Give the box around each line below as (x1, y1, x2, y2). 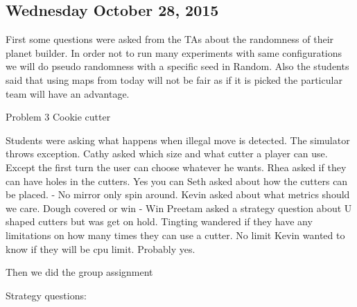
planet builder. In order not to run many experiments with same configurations (6, 45, 342, 60)
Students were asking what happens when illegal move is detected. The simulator (6, 132, 350, 147)
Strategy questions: (6, 288, 87, 302)
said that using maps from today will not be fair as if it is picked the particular (6, 72, 342, 87)
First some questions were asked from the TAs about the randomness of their (6, 32, 334, 46)
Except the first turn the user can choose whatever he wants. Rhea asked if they (6, 159, 347, 174)
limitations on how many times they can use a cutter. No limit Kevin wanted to (6, 227, 345, 242)
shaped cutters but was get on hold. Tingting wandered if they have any (6, 214, 313, 229)
